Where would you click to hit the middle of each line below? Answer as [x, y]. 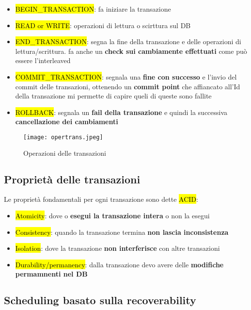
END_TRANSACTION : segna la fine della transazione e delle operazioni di [128, 41]
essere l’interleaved [43, 60]
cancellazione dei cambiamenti [67, 122]
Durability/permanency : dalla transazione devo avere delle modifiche [119, 264]
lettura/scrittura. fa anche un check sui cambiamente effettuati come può [131, 51]
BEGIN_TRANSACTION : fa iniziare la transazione [93, 9]
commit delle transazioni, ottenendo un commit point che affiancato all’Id [128, 86]
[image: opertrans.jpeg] [63, 137]
